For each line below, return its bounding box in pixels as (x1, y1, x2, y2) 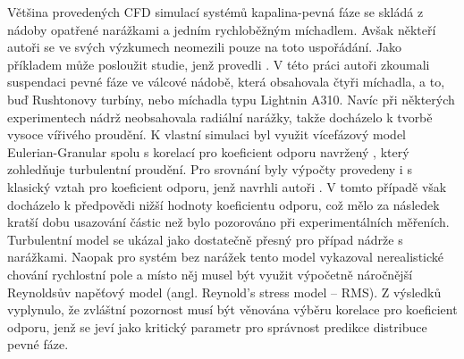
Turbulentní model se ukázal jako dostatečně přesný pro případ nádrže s (7, 230, 403, 248)
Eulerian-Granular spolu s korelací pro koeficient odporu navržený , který (7, 142, 409, 161)
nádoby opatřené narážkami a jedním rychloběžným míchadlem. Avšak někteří (7, 20, 436, 38)
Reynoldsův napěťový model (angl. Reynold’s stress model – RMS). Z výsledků (7, 282, 442, 301)
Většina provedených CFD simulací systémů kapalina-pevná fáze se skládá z (7, 3, 424, 21)
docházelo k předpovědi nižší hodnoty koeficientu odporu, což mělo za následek (7, 195, 440, 213)
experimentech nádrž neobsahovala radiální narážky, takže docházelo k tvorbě (7, 107, 433, 126)
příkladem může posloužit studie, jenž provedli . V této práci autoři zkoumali (7, 54, 430, 73)
